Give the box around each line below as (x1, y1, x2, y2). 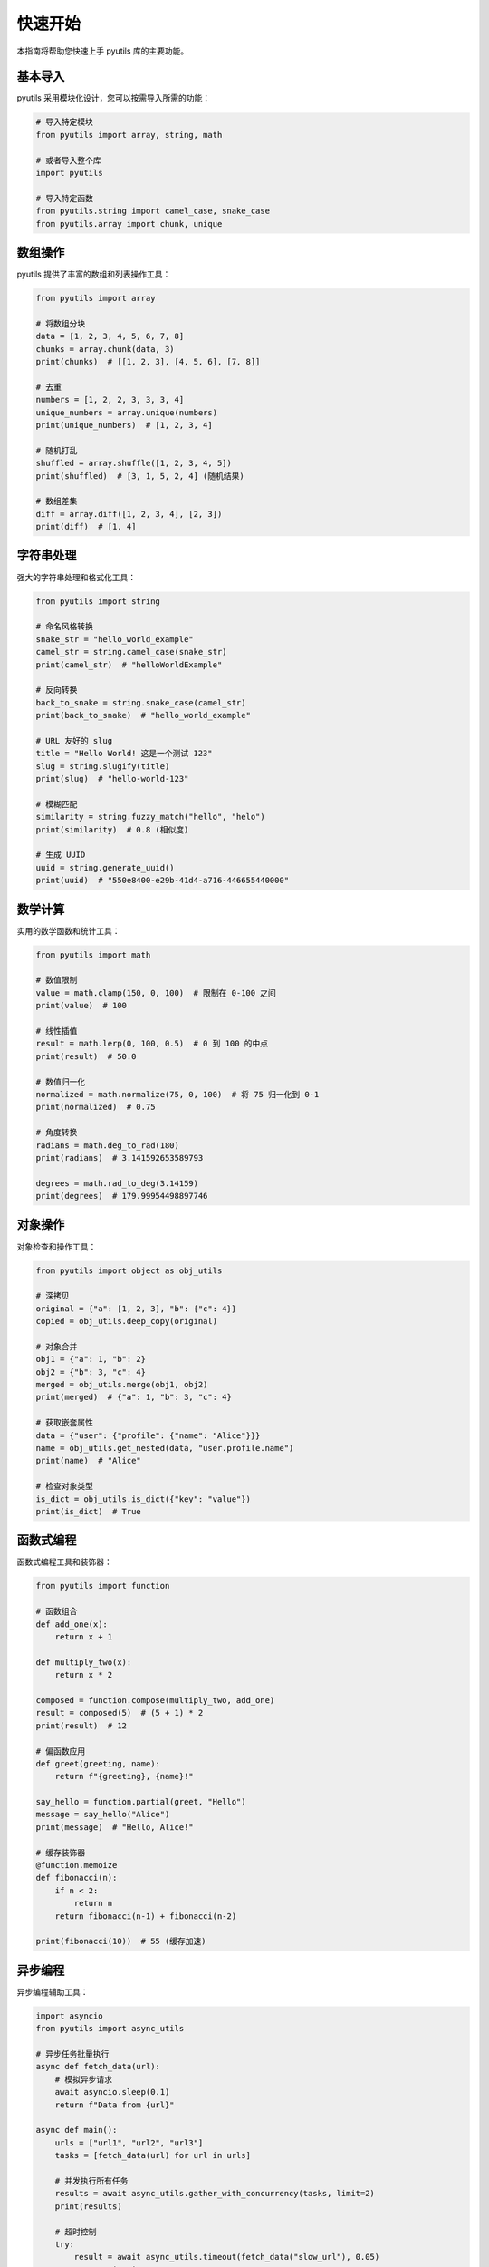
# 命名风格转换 (35, 621, 94, 632)
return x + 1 (54, 1632, 113, 1642)
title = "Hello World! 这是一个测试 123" (35, 748, 213, 759)
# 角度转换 (35, 1127, 78, 1138)
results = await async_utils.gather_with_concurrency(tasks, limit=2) (54, 2188, 376, 2199)
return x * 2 (54, 1669, 113, 1680)
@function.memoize (35, 1860, 118, 1871)
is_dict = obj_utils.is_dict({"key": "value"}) (35, 1493, 251, 1504)
